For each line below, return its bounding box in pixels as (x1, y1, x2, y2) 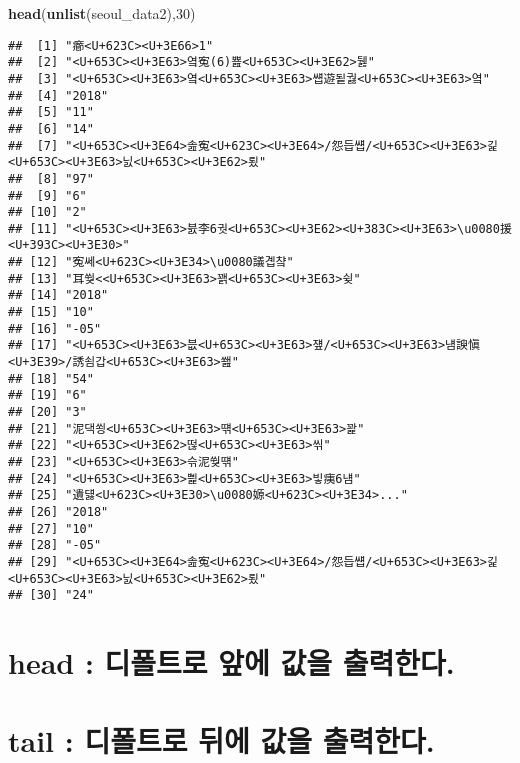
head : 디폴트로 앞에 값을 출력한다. (8, 642, 455, 683)
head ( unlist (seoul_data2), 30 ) (8, 3, 196, 23)
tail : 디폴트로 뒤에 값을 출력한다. (8, 720, 435, 761)
